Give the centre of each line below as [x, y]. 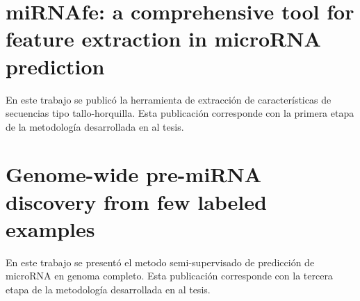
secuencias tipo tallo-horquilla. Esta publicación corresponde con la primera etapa [180, 113]
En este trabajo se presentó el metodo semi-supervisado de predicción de [160, 262]
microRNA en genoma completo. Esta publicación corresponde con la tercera [169, 276]
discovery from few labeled [136, 201]
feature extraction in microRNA [163, 39]
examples [50, 228]
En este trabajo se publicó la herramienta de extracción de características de [169, 99]
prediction [55, 66]
